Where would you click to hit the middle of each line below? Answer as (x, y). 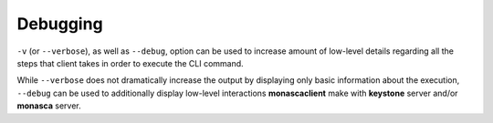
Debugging (60, 24)
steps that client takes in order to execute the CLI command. (130, 63)
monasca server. (49, 106)
